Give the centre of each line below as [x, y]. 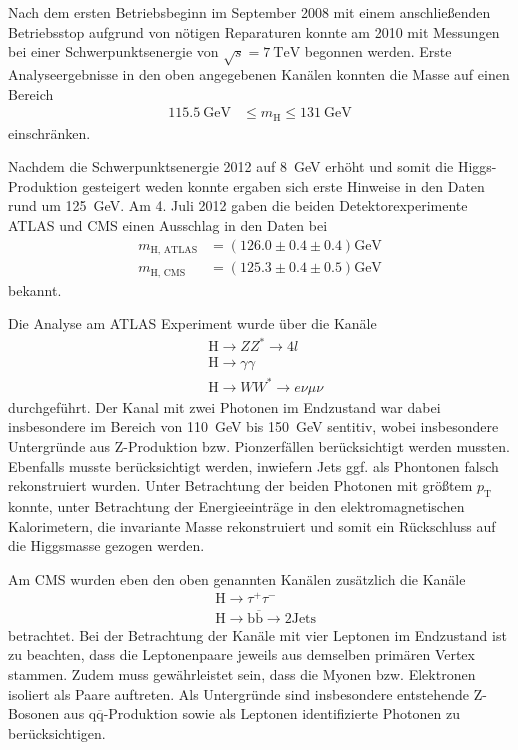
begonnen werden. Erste [378, 51]
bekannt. [35, 289]
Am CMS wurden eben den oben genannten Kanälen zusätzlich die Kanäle [237, 578]
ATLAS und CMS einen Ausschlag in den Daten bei [168, 225]
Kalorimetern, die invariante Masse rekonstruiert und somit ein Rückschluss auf [252, 525]
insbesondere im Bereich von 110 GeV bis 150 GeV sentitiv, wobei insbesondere [253, 426]
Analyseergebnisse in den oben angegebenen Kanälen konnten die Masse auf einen [259, 73]
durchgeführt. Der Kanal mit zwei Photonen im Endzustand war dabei [224, 406]
